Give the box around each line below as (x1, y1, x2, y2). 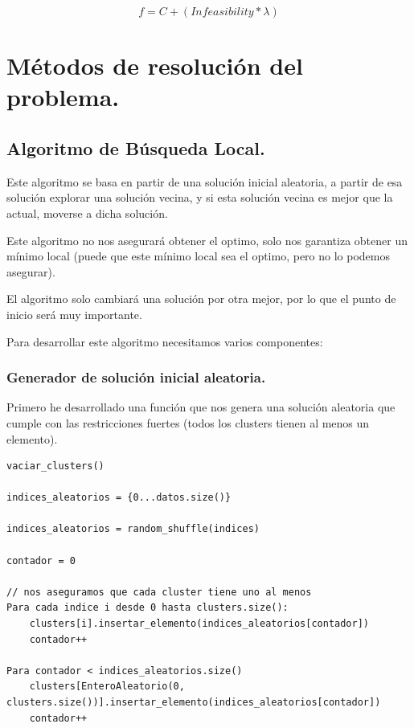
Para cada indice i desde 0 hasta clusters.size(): (6, 602, 289, 614)
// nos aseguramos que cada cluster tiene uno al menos (6, 586, 312, 598)
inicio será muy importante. (6, 305, 142, 322)
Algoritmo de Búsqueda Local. (6, 135, 265, 160)
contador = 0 (6, 554, 76, 566)
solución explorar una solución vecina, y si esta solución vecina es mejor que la (6, 189, 393, 206)
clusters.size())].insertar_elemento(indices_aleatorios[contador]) (6, 697, 381, 709)
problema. (6, 80, 120, 113)
